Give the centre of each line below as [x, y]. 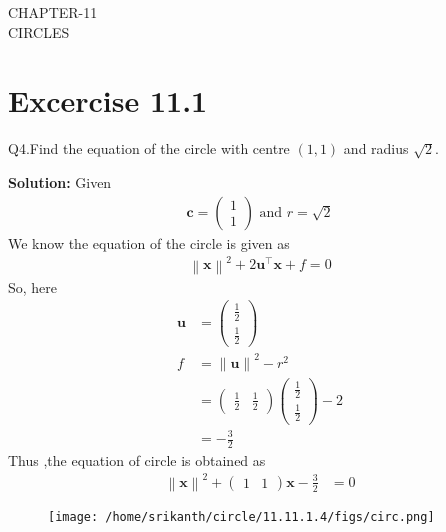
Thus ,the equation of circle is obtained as [137, 459]
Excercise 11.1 [108, 100]
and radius [376, 148]
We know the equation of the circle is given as [149, 242]
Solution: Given [60, 181]
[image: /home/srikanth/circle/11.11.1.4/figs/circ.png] [241, 516]
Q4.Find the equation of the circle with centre [149, 148]
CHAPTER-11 [53, 12]
